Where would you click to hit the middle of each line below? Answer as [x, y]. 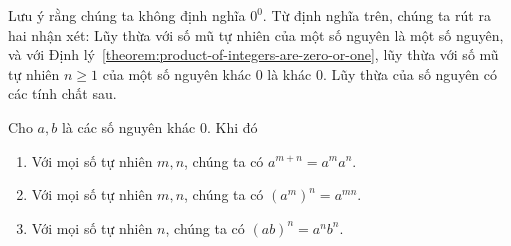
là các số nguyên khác [128, 126]
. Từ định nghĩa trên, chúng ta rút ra [376, 15]
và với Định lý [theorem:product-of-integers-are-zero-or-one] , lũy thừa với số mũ [253, 54]
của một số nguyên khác [176, 73]
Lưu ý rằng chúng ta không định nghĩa [127, 15]
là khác [289, 73]
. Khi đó [232, 126]
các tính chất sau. [62, 93]
